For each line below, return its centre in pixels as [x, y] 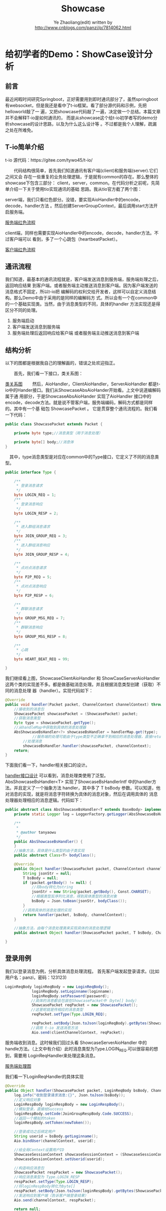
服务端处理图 [18, 1066]
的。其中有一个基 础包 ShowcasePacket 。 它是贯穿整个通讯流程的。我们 [79, 409]
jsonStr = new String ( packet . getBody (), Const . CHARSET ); [91, 892]
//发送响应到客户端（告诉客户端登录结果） [51, 1195]
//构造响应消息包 [29, 1168]
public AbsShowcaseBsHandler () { [48, 841]
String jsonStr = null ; [47, 873]
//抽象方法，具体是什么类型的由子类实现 [49, 851]
